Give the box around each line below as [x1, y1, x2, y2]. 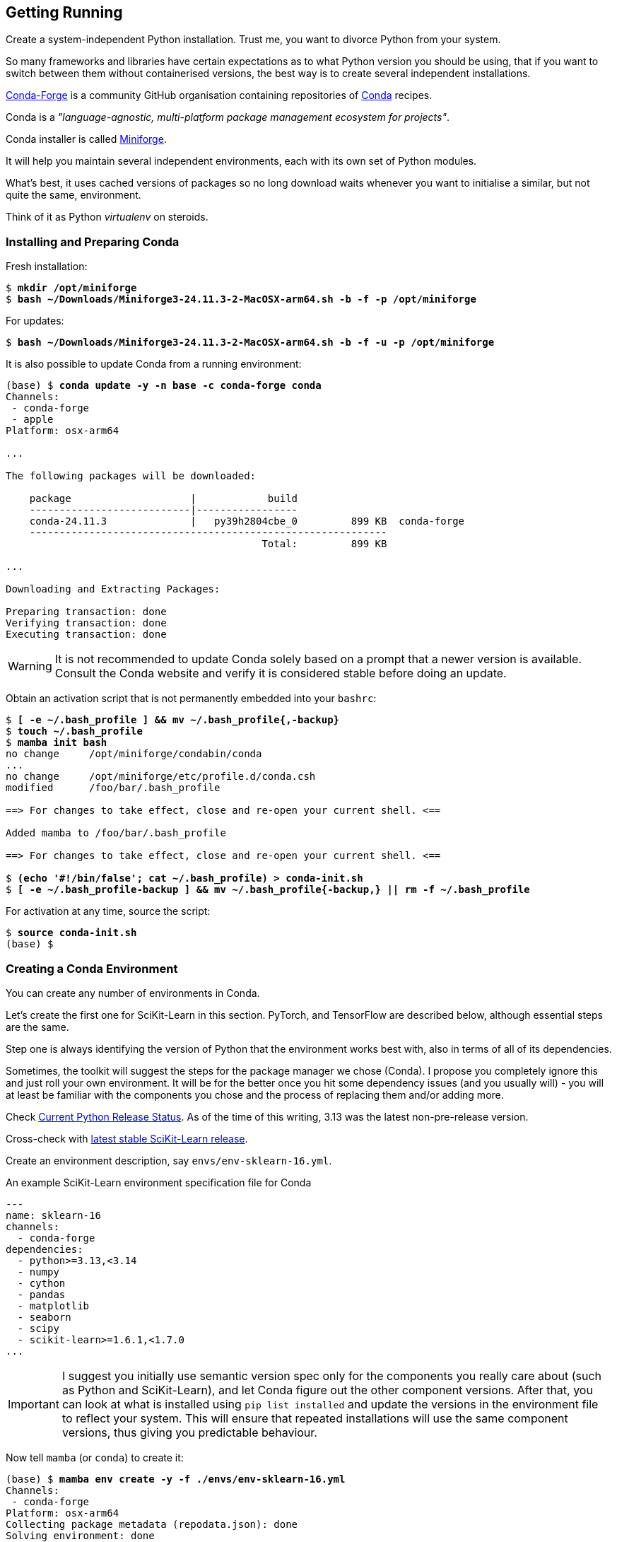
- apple [11, 414, 54, 426]
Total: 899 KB [262, 538, 387, 550]
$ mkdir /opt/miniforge [6, 282, 137, 294]
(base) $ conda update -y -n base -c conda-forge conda [6, 380, 322, 392]
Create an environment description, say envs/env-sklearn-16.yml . [6, 1154, 332, 1167]
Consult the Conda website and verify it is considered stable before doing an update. [54, 666, 507, 681]
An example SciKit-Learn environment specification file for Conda [6, 1176, 312, 1188]
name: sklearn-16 [6, 1209, 101, 1221]
